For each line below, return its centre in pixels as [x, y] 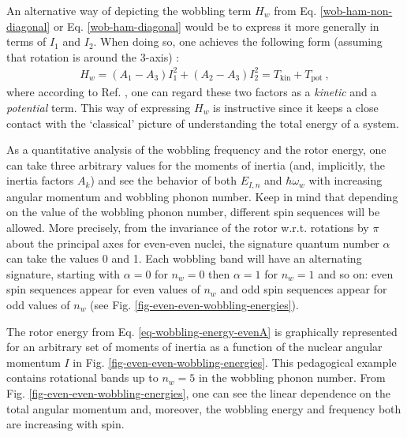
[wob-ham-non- [356, 10]
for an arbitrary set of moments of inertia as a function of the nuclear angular [194, 347]
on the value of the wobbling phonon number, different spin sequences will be [193, 212]
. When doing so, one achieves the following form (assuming [238, 41]
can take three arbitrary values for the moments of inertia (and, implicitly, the [196, 164]
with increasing [345, 180]
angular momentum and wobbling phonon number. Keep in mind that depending [202, 196]
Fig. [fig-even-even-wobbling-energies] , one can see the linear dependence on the [198, 392]
